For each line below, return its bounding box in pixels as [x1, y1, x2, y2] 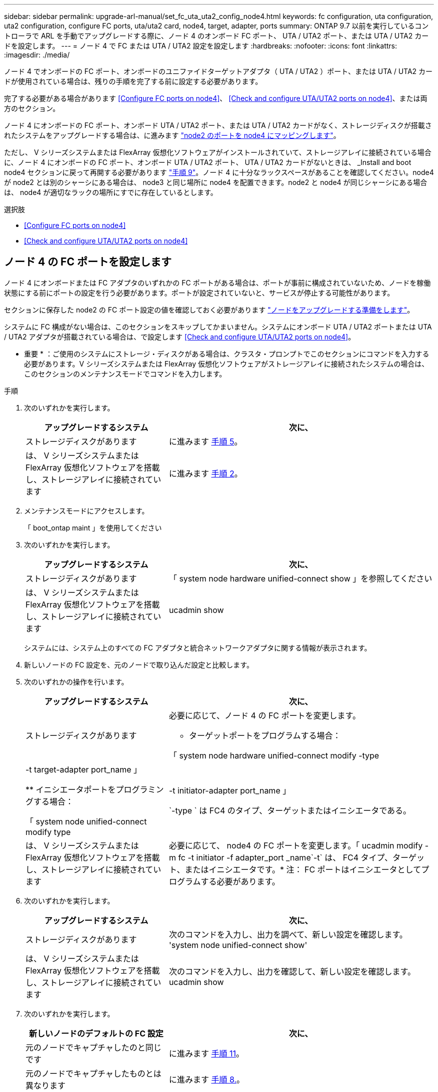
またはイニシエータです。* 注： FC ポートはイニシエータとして [184, 864, 421, 874]
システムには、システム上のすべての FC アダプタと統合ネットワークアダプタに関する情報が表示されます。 [24, 643, 371, 652]
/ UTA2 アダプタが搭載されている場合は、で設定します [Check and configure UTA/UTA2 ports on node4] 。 [4, 332, 355, 341]
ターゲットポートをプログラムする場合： [188, 730, 341, 740]
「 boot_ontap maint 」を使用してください [24, 523, 162, 532]
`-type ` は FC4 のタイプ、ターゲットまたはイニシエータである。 [168, 805, 411, 815]
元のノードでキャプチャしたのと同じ [25, 1042, 161, 1052]
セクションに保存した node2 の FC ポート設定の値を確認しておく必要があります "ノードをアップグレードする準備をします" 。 [4, 305, 414, 314]
